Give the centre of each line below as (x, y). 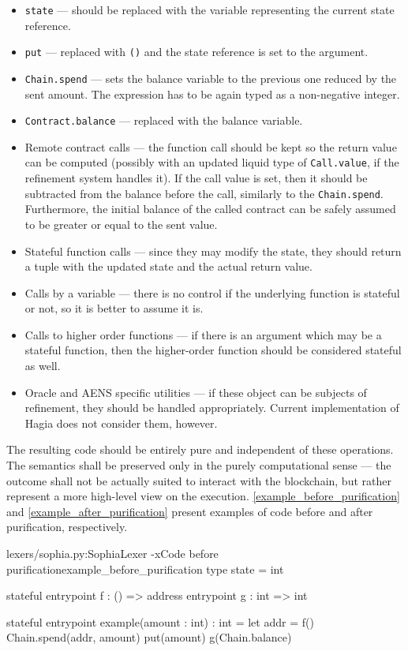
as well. (43, 366)
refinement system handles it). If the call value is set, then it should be (196, 178)
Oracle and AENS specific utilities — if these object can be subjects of (196, 392)
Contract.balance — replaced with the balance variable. (164, 120)
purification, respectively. (67, 527)
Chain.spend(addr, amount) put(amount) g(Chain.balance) (149, 637)
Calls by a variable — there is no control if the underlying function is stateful (212, 292)
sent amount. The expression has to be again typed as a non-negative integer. (212, 94)
